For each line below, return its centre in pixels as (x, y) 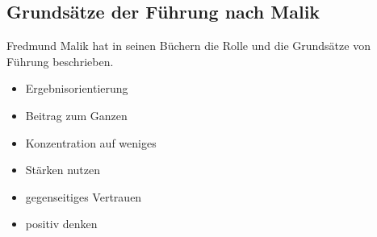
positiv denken (61, 224)
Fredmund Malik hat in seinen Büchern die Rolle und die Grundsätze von (188, 46)
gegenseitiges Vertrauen (84, 196)
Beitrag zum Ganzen (76, 115)
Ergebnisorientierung (77, 88)
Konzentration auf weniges (91, 142)
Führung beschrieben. (60, 61)
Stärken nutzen (63, 170)
